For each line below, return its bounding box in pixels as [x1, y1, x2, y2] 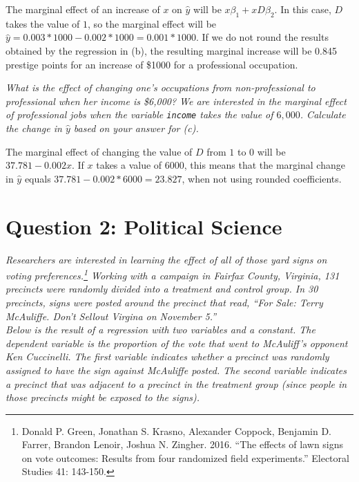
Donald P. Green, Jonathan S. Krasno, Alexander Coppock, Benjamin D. [21, 423, 331, 438]
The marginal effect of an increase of [6, 2, 160, 16]
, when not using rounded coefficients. [182, 171, 342, 185]
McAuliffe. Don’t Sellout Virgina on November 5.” [6, 308, 217, 323]
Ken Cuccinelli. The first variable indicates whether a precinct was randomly [6, 349, 329, 364]
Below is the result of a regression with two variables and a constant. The [6, 322, 316, 337]
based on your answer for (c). [73, 121, 199, 136]
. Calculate [300, 107, 346, 122]
